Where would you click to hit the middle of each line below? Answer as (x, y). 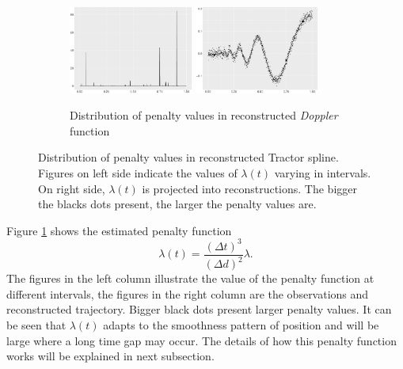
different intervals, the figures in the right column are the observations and (188, 293)
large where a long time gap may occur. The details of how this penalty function (201, 340)
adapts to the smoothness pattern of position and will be (241, 324)
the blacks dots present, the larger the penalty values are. (177, 204)
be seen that (36, 324)
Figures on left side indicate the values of (138, 172)
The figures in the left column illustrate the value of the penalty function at (190, 278)
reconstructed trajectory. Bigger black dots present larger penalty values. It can (199, 309)
